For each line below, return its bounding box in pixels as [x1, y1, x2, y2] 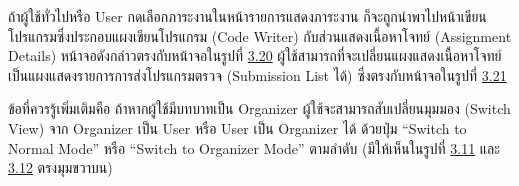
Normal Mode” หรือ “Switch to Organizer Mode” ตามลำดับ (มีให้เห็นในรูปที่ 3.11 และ [8, 137, 500, 158]
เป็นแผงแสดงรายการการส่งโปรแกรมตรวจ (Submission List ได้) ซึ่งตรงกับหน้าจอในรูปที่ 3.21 [8, 64, 507, 85]
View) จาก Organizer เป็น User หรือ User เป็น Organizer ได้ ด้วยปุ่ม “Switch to [8, 117, 467, 138]
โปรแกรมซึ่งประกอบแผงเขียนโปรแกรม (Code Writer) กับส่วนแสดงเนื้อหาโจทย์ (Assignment [8, 25, 512, 46]
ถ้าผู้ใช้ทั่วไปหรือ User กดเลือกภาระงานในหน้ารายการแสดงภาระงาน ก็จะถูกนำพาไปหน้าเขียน [8, 6, 487, 26]
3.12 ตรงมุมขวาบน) [8, 157, 113, 178]
